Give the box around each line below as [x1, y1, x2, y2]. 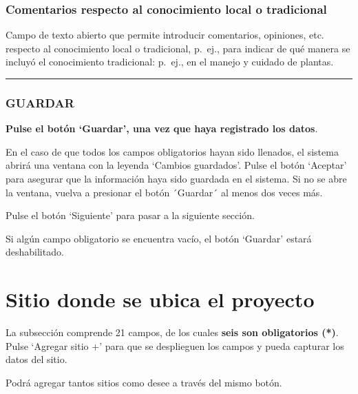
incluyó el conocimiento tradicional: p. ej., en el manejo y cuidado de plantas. [6, 54, 334, 69]
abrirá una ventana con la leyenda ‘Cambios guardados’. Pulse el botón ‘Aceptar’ [6, 158, 347, 172]
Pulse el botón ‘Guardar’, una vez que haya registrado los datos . [6, 121, 318, 136]
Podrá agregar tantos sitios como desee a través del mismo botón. [6, 375, 282, 389]
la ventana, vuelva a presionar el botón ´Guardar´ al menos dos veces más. [6, 185, 323, 199]
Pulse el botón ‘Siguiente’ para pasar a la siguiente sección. [6, 208, 255, 222]
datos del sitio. [6, 352, 67, 366]
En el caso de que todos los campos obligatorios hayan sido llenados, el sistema [6, 144, 339, 158]
